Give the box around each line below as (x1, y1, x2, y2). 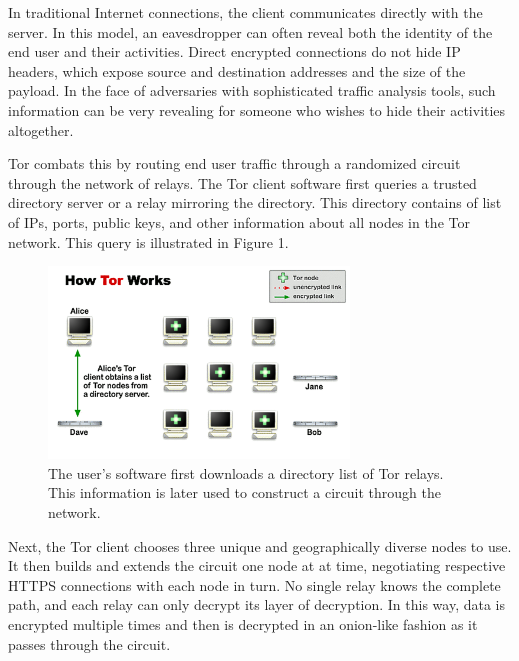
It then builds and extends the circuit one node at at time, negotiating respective (8, 555, 506, 576)
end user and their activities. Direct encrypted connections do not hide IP (8, 41, 461, 62)
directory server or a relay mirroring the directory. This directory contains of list (8, 192, 502, 213)
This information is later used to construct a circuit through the (48, 482, 441, 503)
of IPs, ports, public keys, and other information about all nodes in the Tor (8, 211, 470, 232)
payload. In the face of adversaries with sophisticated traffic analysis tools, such (8, 80, 496, 101)
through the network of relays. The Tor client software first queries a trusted (8, 172, 477, 193)
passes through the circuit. (8, 633, 171, 654)
